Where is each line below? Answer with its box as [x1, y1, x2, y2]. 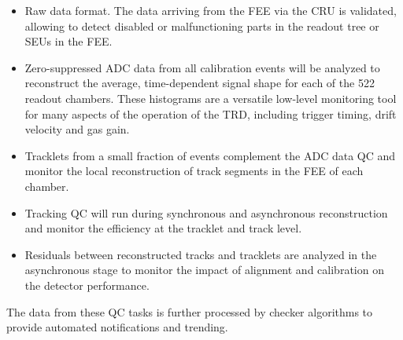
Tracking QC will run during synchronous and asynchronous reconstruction [24, 204, 388, 221]
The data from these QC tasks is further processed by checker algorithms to [6, 303, 373, 320]
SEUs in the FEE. [24, 33, 113, 49]
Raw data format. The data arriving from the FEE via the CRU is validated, [24, 2, 397, 18]
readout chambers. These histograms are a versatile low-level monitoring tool [24, 90, 397, 106]
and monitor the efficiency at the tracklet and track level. [24, 220, 302, 236]
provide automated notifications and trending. [6, 319, 228, 335]
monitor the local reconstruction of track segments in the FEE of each [24, 163, 364, 179]
